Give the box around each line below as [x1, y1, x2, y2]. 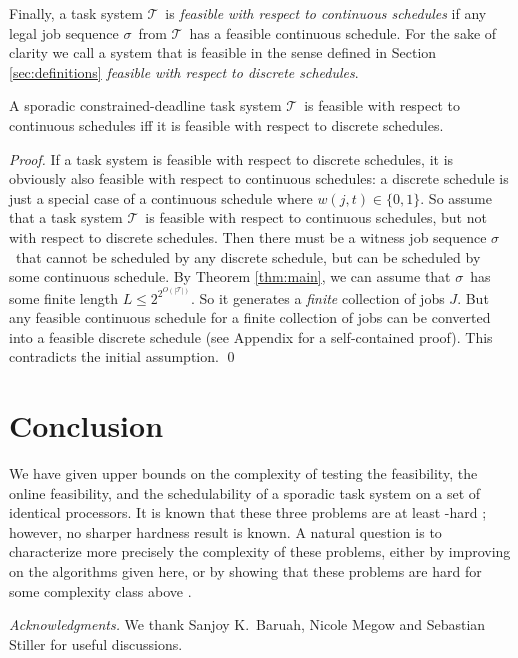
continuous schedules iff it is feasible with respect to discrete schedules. [9, 114, 444, 135]
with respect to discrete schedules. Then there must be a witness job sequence [9, 226, 487, 247]
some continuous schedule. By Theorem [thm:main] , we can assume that [9, 266, 451, 287]
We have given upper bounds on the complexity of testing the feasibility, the [9, 463, 478, 484]
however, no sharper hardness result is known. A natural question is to [9, 521, 442, 542]
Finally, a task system [9, 3, 143, 23]
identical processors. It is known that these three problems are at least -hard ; [9, 502, 487, 523]
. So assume [420, 187, 492, 208]
